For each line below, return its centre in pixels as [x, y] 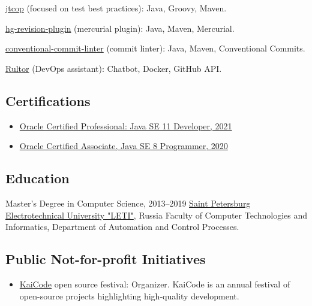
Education [37, 178]
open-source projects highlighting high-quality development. [129, 296]
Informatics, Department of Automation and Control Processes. [122, 227]
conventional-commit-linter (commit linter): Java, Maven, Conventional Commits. [155, 48]
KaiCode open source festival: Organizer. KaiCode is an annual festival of [155, 284]
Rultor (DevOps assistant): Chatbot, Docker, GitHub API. [114, 68]
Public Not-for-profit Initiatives [106, 259]
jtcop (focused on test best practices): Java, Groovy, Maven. [116, 8]
